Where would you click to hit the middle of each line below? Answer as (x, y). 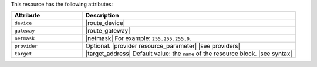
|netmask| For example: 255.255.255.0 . (138, 38)
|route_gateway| (108, 31)
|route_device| (105, 23)
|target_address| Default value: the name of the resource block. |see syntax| (189, 54)
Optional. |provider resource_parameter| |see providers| (163, 46)
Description (102, 16)
